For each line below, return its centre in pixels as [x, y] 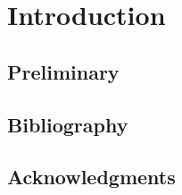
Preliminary [63, 71]
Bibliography [68, 124]
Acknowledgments [91, 177]
